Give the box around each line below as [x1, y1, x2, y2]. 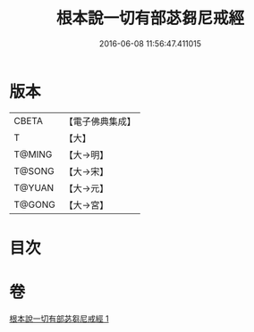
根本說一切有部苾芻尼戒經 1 [9, 313, 109, 324]
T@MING [13, 148, 53, 161]
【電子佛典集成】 [63, 115, 136, 128]
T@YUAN [13, 181, 55, 194]
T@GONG [13, 198, 55, 211]
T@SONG [13, 164, 55, 177]
